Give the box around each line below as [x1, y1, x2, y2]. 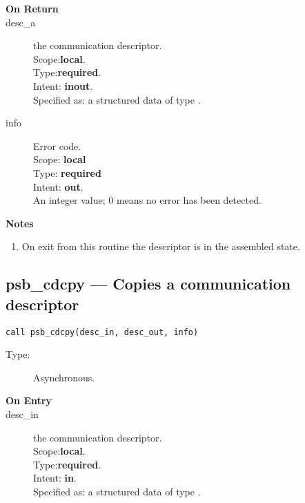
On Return [6, 1, 59, 15]
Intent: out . [33, 179, 83, 193]
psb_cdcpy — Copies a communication [6, 273, 291, 294]
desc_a [6, 15, 36, 29]
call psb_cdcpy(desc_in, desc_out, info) [6, 327, 199, 337]
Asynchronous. [33, 370, 95, 384]
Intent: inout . [33, 78, 93, 93]
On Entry [6, 393, 52, 408]
